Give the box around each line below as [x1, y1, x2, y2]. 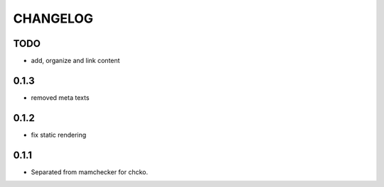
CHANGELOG [13, 11, 94, 26]
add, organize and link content [31, 57, 120, 65]
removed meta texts [31, 93, 90, 102]
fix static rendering [31, 130, 87, 139]
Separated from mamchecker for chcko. [31, 167, 149, 176]
